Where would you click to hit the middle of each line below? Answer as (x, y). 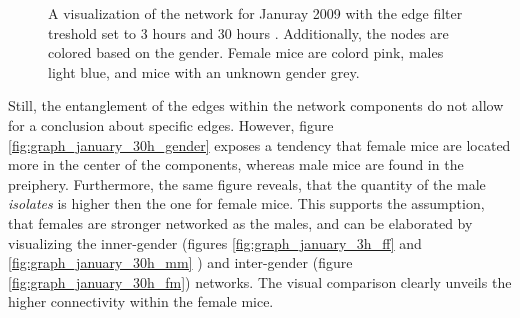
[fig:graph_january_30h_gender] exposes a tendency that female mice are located (259, 144)
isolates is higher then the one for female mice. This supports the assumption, (246, 203)
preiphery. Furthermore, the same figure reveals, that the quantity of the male (247, 183)
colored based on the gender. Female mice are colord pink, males (246, 52)
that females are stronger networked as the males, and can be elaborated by (240, 222)
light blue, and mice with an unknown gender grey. (204, 71)
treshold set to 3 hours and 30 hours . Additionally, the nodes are (248, 32)
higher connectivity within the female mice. (141, 301)
